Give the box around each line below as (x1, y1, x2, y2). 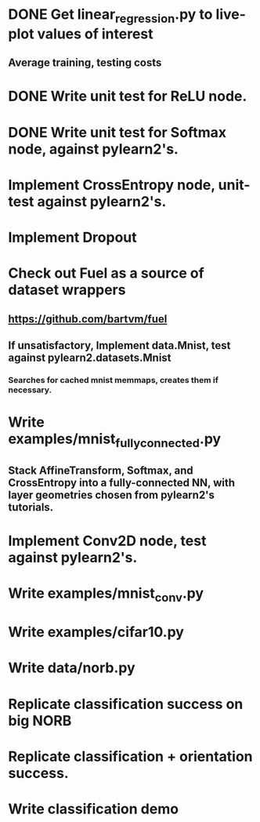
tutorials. (8, 500, 54, 514)
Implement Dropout (8, 228, 137, 246)
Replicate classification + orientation (8, 747, 253, 766)
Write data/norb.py (8, 659, 135, 677)
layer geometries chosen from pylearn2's (8, 488, 215, 501)
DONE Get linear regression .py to (8, 5, 213, 26)
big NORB (8, 711, 72, 729)
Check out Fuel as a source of (8, 264, 205, 282)
